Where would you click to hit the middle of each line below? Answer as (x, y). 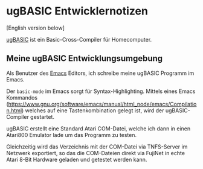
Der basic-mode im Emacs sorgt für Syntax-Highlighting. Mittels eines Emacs (101, 91)
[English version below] (36, 28)
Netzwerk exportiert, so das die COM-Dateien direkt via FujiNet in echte (96, 153)
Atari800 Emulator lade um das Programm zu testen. (72, 135)
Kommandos (22, 97)
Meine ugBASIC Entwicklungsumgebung (85, 59)
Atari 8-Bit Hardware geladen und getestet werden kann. (77, 159)
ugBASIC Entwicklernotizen (77, 11)
